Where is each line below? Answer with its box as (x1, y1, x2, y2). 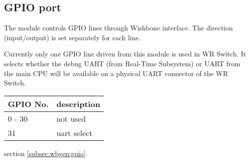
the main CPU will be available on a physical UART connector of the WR (4, 68, 228, 78)
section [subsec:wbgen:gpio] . (4, 148, 88, 158)
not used (56, 112, 86, 124)
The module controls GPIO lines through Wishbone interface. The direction (4, 23, 233, 33)
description (56, 98, 100, 109)
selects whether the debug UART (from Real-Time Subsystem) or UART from (4, 58, 241, 68)
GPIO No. (8, 98, 49, 109)
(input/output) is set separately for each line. (4, 32, 141, 42)
